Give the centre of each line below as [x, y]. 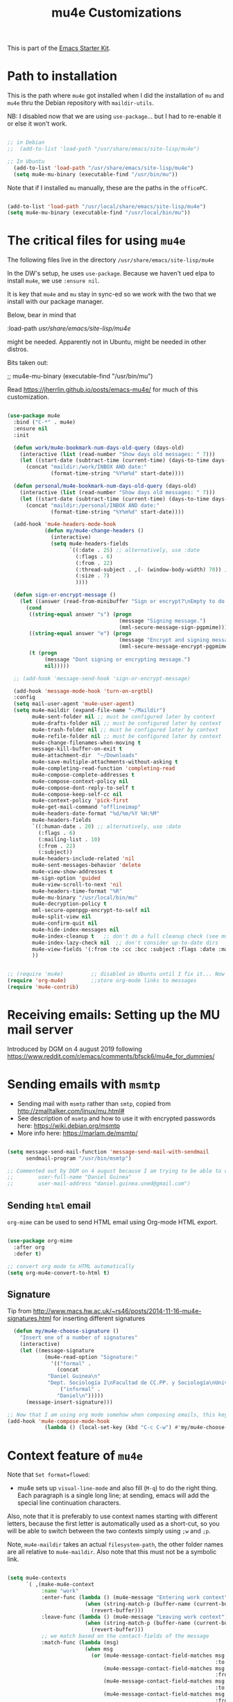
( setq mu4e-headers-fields [90, 544]
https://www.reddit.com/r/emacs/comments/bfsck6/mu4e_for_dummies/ [111, 1056]
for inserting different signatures [99, 1318]
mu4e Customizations [116, 13]
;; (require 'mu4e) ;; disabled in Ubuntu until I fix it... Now [116, 974]
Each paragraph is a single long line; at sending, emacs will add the [113, 1495]
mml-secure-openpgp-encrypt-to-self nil [91, 911]
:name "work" [60, 1591]
